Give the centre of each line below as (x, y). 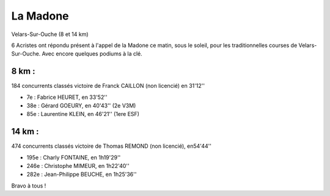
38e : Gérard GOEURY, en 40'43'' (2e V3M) (81, 106)
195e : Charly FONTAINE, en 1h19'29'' (74, 157)
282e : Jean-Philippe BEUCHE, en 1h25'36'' (82, 175)
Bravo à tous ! (29, 186)
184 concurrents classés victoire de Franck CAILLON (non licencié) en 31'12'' (108, 86)
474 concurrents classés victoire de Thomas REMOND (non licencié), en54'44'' (112, 146)
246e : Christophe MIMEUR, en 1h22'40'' (78, 166)
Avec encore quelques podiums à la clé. (92, 54)
